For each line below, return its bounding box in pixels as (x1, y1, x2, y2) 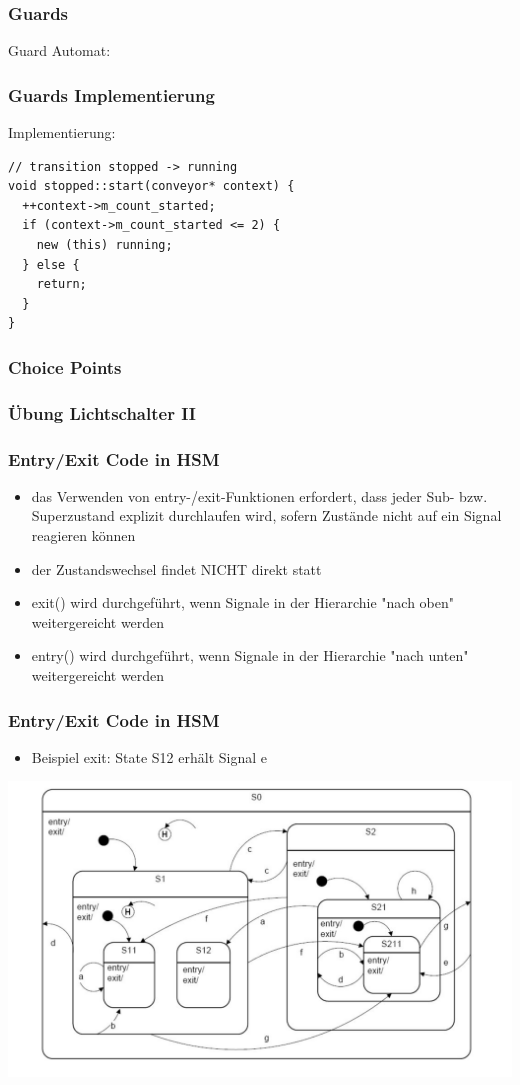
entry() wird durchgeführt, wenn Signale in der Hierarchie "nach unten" (31, 645, 469, 666)
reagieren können (31, 525, 136, 546)
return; (36, 277, 87, 292)
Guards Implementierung (8, 82, 215, 107)
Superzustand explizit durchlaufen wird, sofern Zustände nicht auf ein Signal (31, 505, 502, 526)
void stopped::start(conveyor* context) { (8, 179, 295, 194)
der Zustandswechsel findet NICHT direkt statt (31, 558, 322, 579)
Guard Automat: (8, 40, 111, 61)
